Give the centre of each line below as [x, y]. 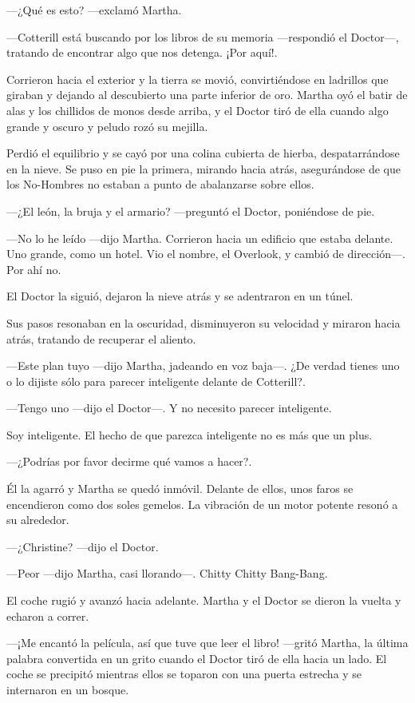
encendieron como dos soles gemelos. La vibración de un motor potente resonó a [202, 504]
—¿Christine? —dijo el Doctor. [83, 546]
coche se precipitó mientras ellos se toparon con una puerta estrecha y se [184, 674]
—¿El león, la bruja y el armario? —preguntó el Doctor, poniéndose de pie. [191, 211]
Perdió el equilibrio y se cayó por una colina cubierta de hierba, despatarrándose [203, 153]
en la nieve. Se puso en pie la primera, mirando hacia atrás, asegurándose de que [204, 168]
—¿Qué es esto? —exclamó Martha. [94, 10]
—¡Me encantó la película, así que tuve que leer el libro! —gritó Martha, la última [207, 643]
